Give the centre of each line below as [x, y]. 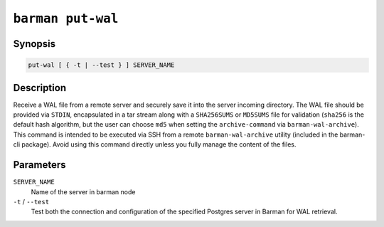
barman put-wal [66, 19]
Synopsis [34, 44]
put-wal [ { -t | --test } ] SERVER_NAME [101, 65]
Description [40, 88]
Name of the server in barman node [83, 191]
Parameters [39, 165]
